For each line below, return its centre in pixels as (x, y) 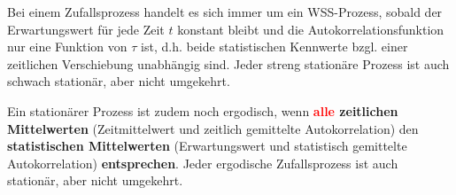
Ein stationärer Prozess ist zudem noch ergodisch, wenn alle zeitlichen (203, 110)
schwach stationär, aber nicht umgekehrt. (119, 81)
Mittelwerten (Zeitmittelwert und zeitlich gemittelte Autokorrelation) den (213, 128)
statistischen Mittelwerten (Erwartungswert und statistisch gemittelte (207, 146)
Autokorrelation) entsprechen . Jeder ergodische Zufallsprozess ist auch (203, 163)
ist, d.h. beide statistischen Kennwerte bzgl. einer (274, 47)
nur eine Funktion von (67, 47)
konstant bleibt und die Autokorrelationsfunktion (311, 29)
